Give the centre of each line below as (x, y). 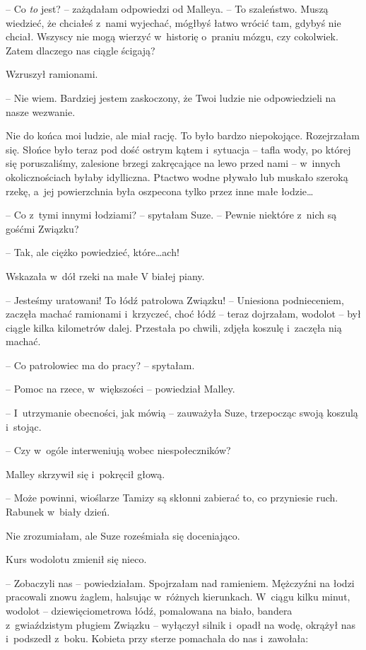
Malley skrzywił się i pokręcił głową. (85, 474)
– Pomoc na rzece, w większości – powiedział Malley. (120, 389)
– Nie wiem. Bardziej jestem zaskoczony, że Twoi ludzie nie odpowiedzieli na (171, 97)
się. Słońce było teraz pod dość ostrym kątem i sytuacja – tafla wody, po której (178, 149)
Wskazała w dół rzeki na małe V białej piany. (105, 275)
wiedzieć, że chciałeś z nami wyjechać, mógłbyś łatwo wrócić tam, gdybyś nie (173, 22)
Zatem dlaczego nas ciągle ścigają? (81, 50)
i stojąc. (24, 426)
